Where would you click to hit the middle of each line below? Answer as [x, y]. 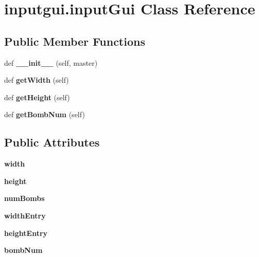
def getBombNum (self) [45, 114]
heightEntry [26, 233]
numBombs [24, 198]
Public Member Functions [75, 41]
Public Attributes [52, 142]
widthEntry [25, 215]
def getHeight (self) [37, 97]
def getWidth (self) [37, 80]
